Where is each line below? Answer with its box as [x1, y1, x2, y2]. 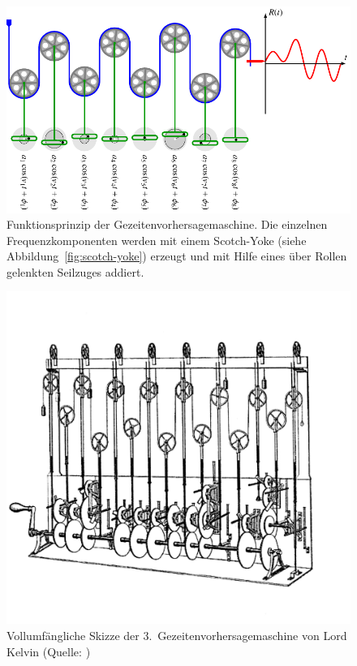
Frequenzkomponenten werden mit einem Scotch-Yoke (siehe [6, 231, 307, 248]
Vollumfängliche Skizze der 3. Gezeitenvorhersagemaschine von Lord [6, 626, 347, 643]
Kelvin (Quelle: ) [6, 642, 91, 660]
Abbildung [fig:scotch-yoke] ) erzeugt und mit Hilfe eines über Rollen [6, 247, 347, 264]
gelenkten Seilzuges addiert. [6, 263, 144, 280]
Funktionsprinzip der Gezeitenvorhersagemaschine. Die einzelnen [6, 216, 328, 233]
